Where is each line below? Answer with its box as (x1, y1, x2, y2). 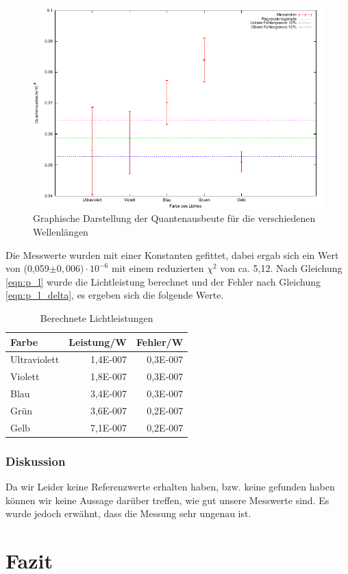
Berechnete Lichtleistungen (40, 310, 153, 325)
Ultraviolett (10, 352, 60, 366)
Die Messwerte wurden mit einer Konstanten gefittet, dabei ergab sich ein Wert (5, 247, 339, 262)
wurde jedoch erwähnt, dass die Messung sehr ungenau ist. (5, 506, 251, 521)
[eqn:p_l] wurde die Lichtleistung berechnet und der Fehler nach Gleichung (5, 274, 321, 288)
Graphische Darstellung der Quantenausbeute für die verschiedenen (33, 211, 316, 225)
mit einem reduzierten (111, 261, 204, 275)
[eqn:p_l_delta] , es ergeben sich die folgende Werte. (5, 288, 224, 302)
